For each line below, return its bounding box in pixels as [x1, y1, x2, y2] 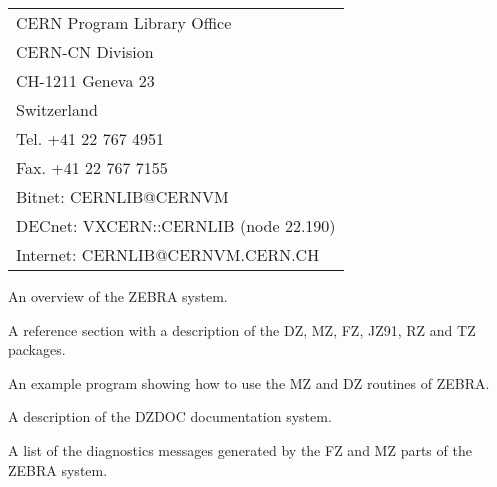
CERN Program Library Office [16, 11, 232, 34]
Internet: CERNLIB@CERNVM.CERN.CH [16, 243, 320, 266]
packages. [8, 339, 66, 360]
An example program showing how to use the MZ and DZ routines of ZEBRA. [8, 372, 490, 393]
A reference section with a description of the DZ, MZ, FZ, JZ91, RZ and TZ [8, 319, 476, 340]
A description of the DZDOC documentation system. [8, 406, 332, 427]
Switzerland [16, 98, 98, 121]
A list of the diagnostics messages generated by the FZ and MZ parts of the [8, 439, 472, 460]
